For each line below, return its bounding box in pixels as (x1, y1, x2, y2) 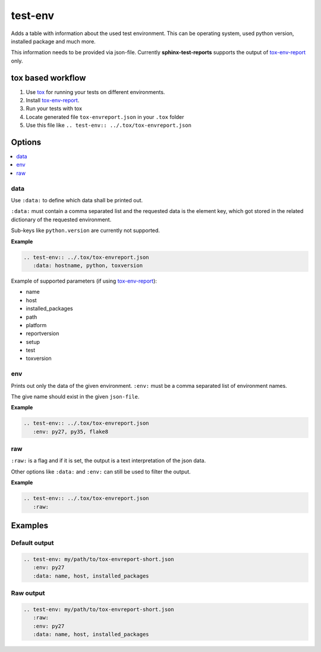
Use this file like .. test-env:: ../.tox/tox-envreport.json (26, 122, 191, 129)
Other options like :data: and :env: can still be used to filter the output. (11, 468, 191, 475)
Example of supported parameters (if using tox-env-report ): (11, 277, 158, 284)
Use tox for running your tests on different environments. (26, 88, 165, 95)
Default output (11, 539, 54, 547)
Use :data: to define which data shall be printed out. (11, 197, 143, 204)
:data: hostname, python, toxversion (33, 262, 143, 269)
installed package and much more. (11, 37, 96, 45)
